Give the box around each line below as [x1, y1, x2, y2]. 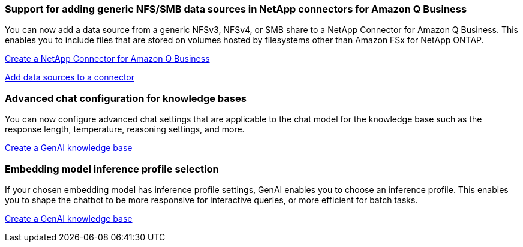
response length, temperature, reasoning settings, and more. [5, 124, 245, 135]
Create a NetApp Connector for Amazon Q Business [5, 53, 210, 64]
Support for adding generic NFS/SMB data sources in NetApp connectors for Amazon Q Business [5, 3, 467, 15]
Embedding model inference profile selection [5, 162, 219, 175]
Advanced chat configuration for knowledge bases [5, 92, 247, 104]
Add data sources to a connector [5, 72, 134, 83]
